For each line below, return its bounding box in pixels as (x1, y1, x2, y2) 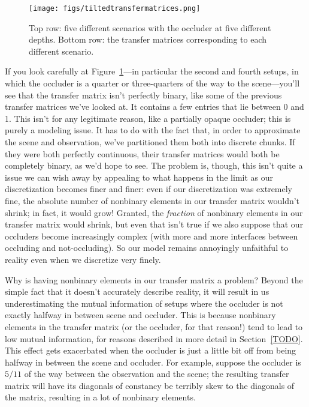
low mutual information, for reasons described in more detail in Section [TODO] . (5, 332, 303, 345)
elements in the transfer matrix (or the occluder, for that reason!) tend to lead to (5, 320, 303, 333)
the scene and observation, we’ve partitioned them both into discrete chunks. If (5, 136, 295, 148)
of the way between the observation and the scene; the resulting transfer (24, 367, 289, 380)
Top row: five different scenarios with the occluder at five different (29, 21, 271, 34)
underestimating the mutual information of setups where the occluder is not (5, 297, 283, 309)
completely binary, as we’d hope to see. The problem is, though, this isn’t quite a (5, 159, 303, 172)
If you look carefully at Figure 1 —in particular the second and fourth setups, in (5, 65, 299, 77)
